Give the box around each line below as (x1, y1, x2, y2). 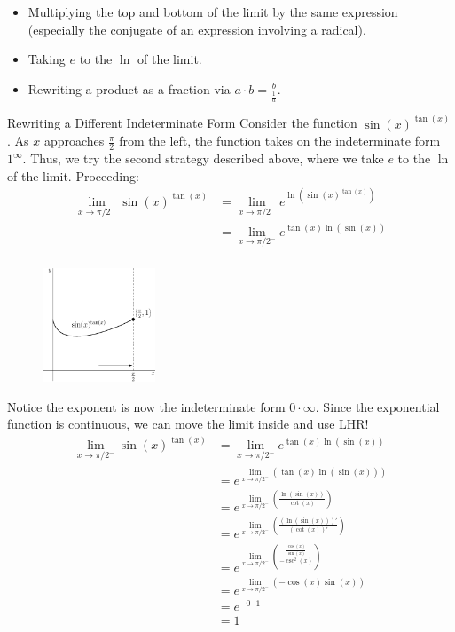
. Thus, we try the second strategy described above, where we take (22, 149, 384, 168)
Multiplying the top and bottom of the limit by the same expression (27, 3, 398, 20)
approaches (43, 131, 105, 150)
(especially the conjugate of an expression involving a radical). (27, 20, 366, 38)
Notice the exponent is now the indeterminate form (7, 397, 286, 415)
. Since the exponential (315, 397, 440, 415)
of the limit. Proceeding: (7, 166, 139, 185)
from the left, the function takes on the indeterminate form (119, 131, 441, 150)
